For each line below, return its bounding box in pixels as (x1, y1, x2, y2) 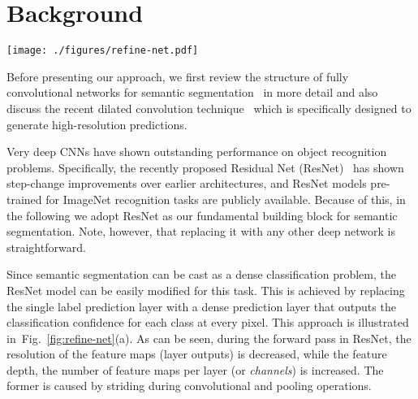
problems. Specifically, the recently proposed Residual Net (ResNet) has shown (6, 158, 404, 176)
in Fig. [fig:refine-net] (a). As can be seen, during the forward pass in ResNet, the (6, 329, 412, 346)
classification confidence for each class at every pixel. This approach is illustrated (6, 314, 409, 331)
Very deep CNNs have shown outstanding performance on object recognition (6, 143, 387, 160)
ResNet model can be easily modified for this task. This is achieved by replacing (6, 281, 405, 298)
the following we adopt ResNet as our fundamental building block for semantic (6, 206, 398, 223)
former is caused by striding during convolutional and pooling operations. (6, 377, 372, 394)
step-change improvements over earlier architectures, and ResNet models (6, 175, 367, 192)
